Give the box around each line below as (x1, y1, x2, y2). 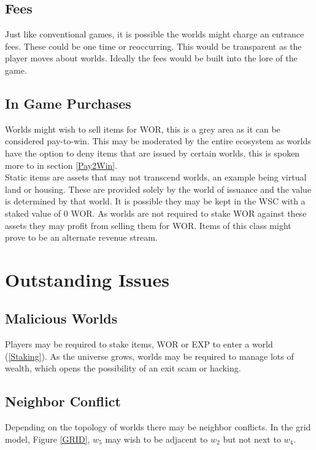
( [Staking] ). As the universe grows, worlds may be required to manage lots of (5, 349, 294, 362)
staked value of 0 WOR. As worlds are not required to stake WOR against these (5, 206, 307, 219)
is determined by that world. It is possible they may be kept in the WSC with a (5, 195, 306, 208)
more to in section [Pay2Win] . (5, 158, 118, 171)
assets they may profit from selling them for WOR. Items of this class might (5, 219, 291, 231)
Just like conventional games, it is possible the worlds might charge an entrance (5, 28, 304, 41)
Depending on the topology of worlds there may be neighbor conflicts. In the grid (5, 421, 311, 433)
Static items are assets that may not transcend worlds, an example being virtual (5, 171, 307, 184)
